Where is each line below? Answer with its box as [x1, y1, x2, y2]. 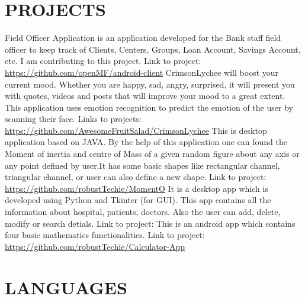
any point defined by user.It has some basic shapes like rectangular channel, [5, 159, 280, 171]
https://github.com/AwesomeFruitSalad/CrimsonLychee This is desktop [5, 124, 267, 136]
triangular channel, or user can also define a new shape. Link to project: [5, 171, 267, 183]
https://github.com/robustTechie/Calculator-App [5, 240, 185, 252]
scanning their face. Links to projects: [5, 112, 142, 125]
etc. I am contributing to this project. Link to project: [5, 54, 201, 67]
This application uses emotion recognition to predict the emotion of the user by [5, 101, 293, 113]
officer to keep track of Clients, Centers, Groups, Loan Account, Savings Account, [5, 43, 301, 55]
